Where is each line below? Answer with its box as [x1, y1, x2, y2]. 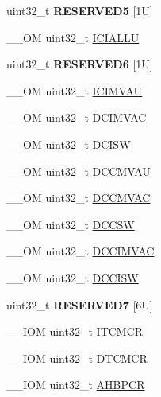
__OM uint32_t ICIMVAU [6, 82, 143, 99]
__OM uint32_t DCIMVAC [6, 109, 147, 126]
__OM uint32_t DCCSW [6, 216, 135, 232]
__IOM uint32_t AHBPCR [6, 376, 145, 393]
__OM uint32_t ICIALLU [6, 29, 140, 45]
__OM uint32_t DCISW [6, 135, 131, 152]
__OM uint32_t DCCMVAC [6, 189, 151, 206]
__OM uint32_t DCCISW [6, 269, 139, 286]
